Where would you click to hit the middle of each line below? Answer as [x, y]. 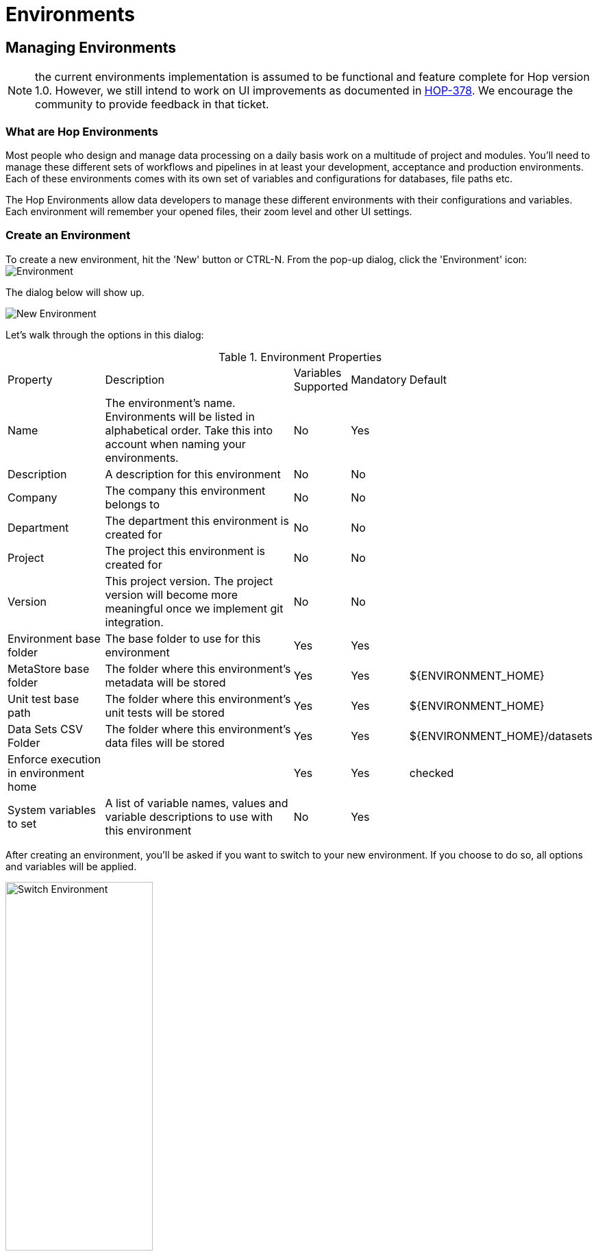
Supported [321, 386]
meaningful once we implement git [194, 608]
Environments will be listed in [180, 416]
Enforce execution [54, 759]
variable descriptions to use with [189, 816]
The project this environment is [185, 551]
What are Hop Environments [82, 131]
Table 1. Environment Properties [300, 357]
